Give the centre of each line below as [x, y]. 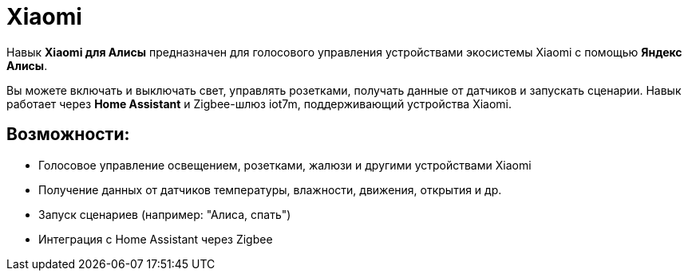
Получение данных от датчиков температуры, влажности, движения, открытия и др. [270, 189]
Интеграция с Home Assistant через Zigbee [156, 239]
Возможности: [68, 135]
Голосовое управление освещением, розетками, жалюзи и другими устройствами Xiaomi [285, 165]
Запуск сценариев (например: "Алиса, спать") [165, 214]
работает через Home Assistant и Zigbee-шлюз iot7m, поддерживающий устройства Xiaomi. [259, 103]
